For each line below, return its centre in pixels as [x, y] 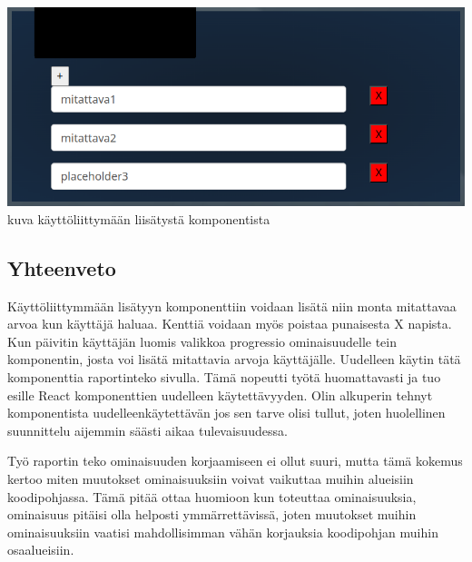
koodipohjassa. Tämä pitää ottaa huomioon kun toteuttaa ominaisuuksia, [212, 496]
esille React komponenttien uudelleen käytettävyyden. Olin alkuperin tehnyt [220, 394]
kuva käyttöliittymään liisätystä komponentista [139, 218]
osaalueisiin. [41, 550]
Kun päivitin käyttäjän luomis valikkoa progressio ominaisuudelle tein [202, 341]
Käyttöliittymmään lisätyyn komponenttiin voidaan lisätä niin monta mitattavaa [232, 306]
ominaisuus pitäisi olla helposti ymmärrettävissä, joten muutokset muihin [212, 514]
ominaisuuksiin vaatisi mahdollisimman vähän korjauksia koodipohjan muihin [223, 532]
